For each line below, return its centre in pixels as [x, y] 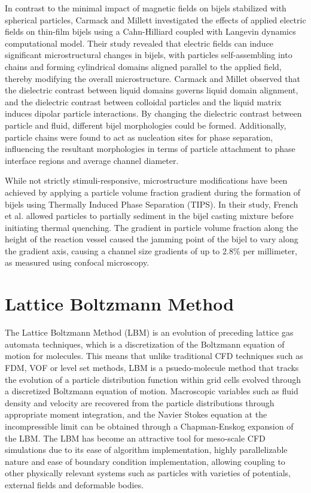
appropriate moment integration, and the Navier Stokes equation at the [136, 414]
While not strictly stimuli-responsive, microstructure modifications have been [146, 180]
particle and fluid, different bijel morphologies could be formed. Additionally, [146, 125]
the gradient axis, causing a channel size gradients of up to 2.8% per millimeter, [151, 250]
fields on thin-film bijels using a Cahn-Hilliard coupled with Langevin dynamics [150, 31]
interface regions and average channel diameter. [92, 160]
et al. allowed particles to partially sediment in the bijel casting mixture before [149, 216]
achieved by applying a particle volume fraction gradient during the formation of [153, 192]
